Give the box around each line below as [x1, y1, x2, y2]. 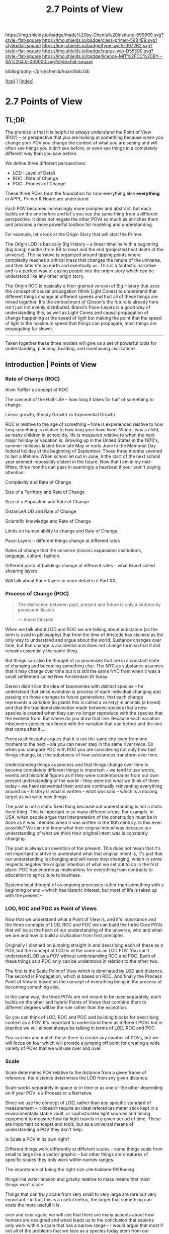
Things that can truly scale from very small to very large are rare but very [5, 1191, 157, 1197]
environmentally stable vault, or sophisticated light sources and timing [5, 1110, 151, 1116]
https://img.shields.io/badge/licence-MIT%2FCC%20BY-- [42, 53, 162, 59]
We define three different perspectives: [5, 160, 87, 167]
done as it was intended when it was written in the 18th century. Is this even [5, 819, 162, 826]
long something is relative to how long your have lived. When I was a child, [5, 426, 160, 432]
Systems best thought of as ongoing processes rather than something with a [5, 882, 164, 888]
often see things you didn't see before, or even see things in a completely [5, 145, 158, 151]
